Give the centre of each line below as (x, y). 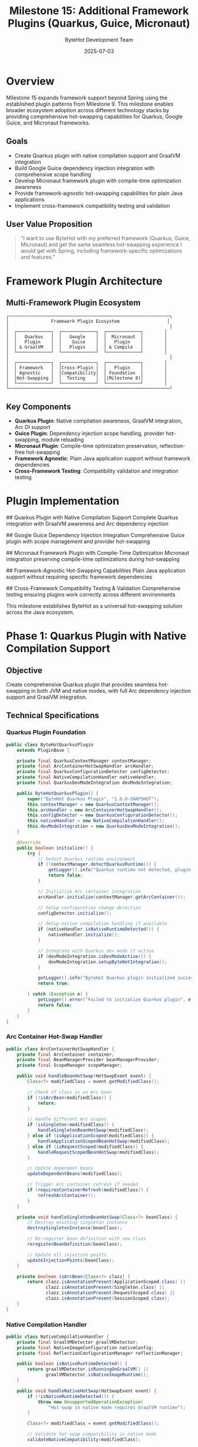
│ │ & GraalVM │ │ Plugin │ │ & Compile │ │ (87, 347)
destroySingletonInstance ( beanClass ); (75, 1228)
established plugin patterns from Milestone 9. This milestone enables (90, 104)
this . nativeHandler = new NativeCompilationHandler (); (96, 821)
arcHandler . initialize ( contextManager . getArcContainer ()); (111, 897)
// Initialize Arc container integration (89, 891)
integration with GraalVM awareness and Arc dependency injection (88, 524)
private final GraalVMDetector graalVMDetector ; (77, 1342)
